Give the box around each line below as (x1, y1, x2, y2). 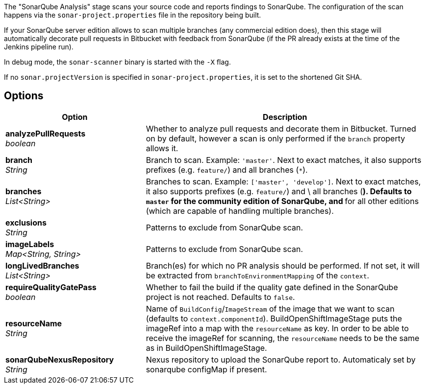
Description (263, 112, 307, 122)
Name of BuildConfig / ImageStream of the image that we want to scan (146, 303, 395, 314)
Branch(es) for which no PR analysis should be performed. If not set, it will (146, 260, 420, 271)
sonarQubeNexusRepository (5, 354, 114, 365)
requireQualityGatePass (5, 282, 97, 292)
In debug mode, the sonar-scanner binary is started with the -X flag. (4, 58, 231, 66)
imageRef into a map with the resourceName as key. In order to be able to (146, 323, 409, 333)
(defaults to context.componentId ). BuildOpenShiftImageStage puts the (146, 313, 402, 323)
